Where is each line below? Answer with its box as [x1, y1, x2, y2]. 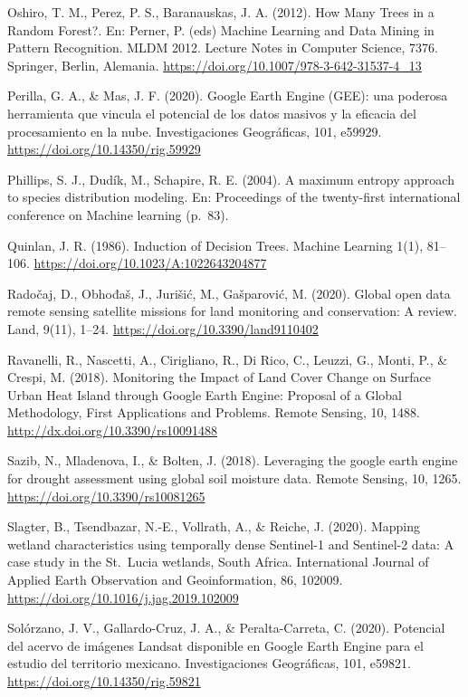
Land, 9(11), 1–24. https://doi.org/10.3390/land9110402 [7, 319, 319, 338]
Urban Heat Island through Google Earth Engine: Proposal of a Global [7, 385, 402, 404]
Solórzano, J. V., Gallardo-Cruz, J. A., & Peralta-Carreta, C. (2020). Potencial [7, 618, 445, 637]
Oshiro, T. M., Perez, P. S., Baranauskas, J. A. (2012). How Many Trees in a [7, 3, 435, 21]
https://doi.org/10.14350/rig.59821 [7, 672, 201, 690]
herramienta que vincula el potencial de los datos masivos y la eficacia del [7, 103, 416, 122]
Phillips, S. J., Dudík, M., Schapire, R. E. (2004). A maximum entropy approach [7, 169, 454, 188]
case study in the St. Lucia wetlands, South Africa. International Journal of [7, 552, 429, 571]
